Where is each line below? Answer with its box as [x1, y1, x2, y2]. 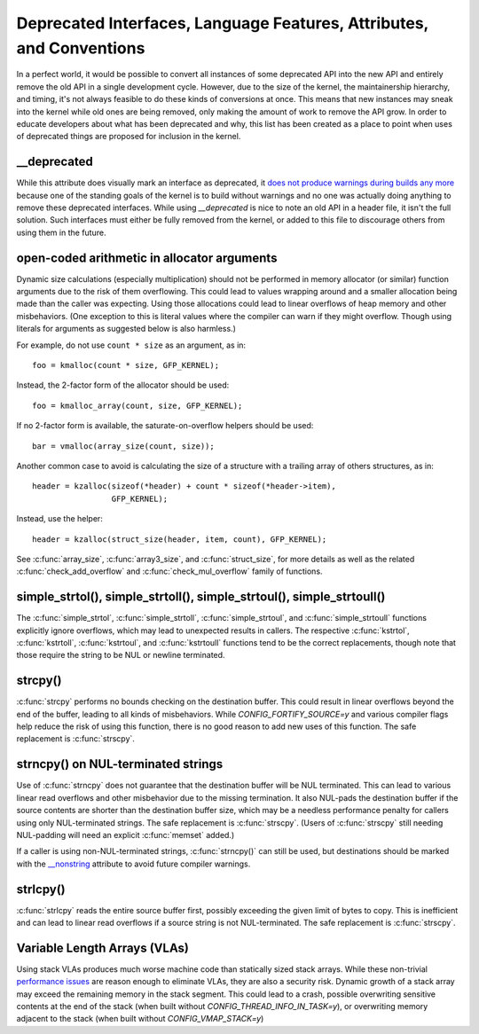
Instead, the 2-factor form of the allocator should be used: [16, 380, 230, 390]
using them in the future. [16, 227, 106, 238]
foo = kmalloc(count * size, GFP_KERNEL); [32, 360, 220, 371]
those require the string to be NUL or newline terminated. [16, 650, 225, 661]
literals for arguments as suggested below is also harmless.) [16, 324, 237, 334]
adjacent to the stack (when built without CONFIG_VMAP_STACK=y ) [16, 1014, 264, 1024]
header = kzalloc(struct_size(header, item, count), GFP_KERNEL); [32, 534, 327, 544]
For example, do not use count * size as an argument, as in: [16, 340, 247, 350]
